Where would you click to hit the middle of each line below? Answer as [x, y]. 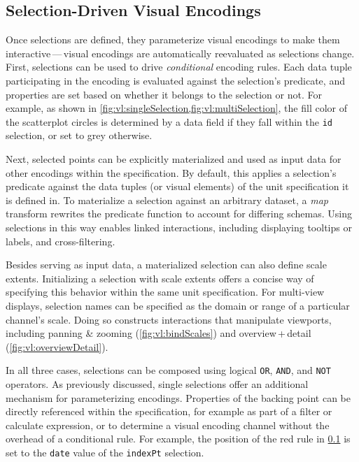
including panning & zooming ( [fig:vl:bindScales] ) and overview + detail [159, 333]
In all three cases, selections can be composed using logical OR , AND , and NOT [168, 370]
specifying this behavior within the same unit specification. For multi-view [165, 292]
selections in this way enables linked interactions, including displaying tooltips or [179, 227]
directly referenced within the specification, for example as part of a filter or [169, 411]
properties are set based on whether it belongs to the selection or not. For [164, 94]
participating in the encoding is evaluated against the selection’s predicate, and [175, 80]
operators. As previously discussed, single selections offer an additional [157, 383]
